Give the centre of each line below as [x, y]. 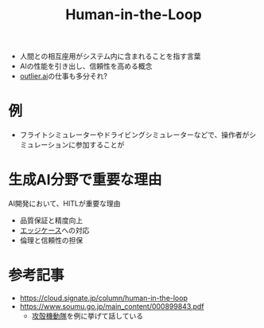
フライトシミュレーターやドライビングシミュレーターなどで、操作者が [134, 135]
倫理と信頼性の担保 [51, 240]
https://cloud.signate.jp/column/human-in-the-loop [104, 298]
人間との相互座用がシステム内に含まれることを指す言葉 [110, 57]
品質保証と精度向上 [51, 221]
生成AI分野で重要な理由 [85, 180]
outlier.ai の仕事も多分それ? [63, 76]
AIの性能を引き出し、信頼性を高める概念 [86, 66]
